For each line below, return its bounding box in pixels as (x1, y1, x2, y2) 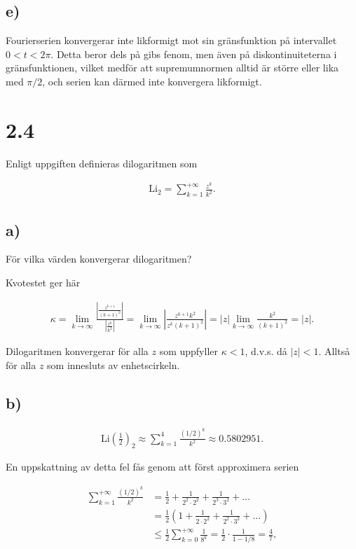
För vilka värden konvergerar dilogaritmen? (6, 251, 192, 266)
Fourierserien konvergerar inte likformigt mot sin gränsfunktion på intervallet (6, 33, 337, 48)
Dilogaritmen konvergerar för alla (6, 344, 149, 359)
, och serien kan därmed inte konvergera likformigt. (42, 74, 262, 88)
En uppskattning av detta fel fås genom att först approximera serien (6, 459, 299, 474)
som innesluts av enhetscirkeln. (47, 357, 180, 372)
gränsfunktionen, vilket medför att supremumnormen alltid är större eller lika (6, 60, 339, 75)
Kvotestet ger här (6, 275, 81, 290)
